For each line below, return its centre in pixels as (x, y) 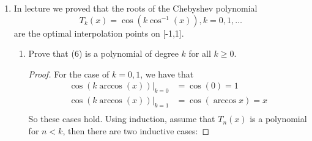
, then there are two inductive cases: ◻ (136, 130)
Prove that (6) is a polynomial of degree (103, 53)
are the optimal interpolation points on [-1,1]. (99, 33)
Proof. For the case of (69, 74)
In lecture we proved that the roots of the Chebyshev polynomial (136, 8)
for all (200, 53)
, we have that (167, 74)
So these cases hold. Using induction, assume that (122, 119)
